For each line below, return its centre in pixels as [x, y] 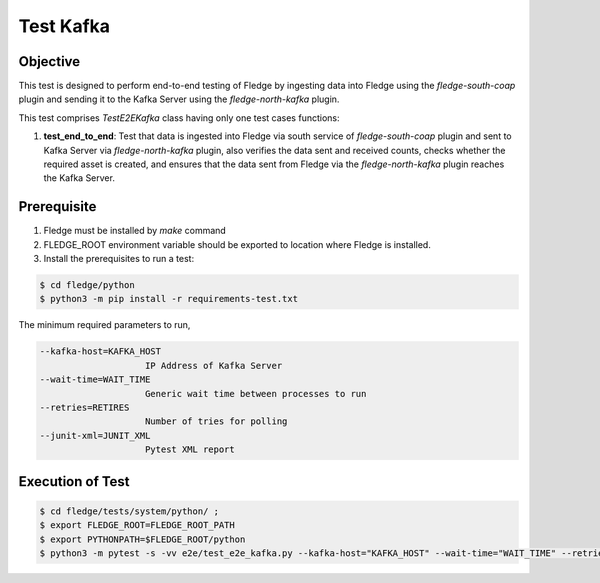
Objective [49, 61]
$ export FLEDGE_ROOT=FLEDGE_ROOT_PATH [137, 525]
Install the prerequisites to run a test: [119, 259]
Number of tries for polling [216, 421]
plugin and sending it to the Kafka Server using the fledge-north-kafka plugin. [179, 99]
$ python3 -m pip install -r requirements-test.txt [169, 299]
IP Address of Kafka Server [214, 365]
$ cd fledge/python [87, 285]
